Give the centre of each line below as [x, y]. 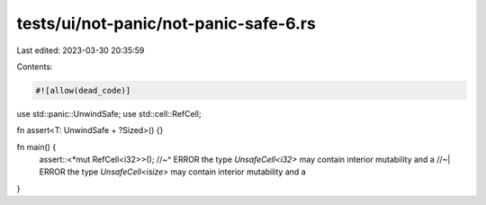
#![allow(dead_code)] [83, 90]
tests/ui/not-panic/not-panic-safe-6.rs [166, 23]
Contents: [35, 67]
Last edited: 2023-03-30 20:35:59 [81, 50]
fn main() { [36, 147]
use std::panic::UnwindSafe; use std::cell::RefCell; [109, 113]
